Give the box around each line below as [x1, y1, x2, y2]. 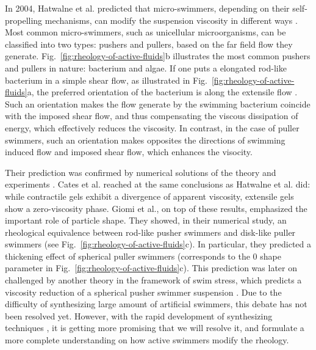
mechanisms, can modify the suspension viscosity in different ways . [45, 13, 298, 26]
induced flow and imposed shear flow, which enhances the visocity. [5, 145, 253, 158]
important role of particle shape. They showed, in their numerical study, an [5, 214, 287, 227]
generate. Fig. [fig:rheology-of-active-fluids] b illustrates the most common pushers [5, 49, 311, 62]
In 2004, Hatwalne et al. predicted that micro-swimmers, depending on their [5, 2, 290, 14]
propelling [5, 13, 43, 26]
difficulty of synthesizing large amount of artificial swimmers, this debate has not [5, 297, 307, 310]
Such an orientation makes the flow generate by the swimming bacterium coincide [5, 97, 311, 110]
